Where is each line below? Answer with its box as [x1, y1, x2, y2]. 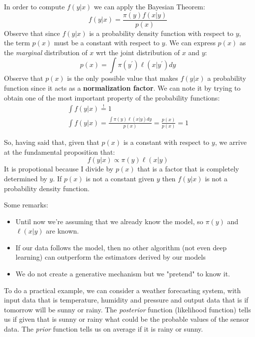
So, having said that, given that [4, 137, 99, 147]
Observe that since [4, 28, 60, 38]
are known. [46, 226, 79, 236]
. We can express [165, 37, 216, 48]
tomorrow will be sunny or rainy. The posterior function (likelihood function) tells [4, 304, 251, 314]
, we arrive [215, 137, 247, 147]
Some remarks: [4, 200, 48, 210]
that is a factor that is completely [137, 164, 239, 174]
